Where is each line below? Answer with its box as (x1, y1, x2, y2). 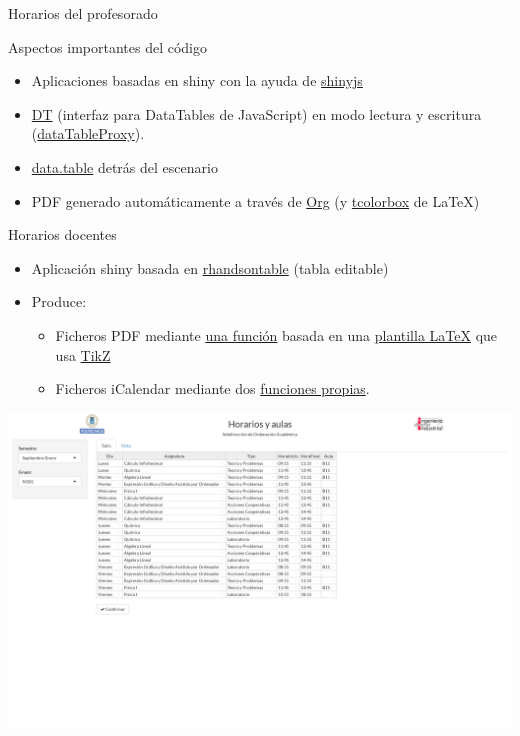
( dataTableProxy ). (31, 123, 145, 144)
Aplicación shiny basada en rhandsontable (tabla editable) (31, 257, 389, 278)
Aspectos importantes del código (8, 36, 207, 57)
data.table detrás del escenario (31, 156, 218, 177)
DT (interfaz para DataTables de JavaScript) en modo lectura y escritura (31, 103, 482, 124)
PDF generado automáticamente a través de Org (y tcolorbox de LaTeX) (31, 190, 480, 211)
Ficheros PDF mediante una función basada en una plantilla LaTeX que (55, 324, 498, 345)
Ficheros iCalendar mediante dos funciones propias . (55, 378, 370, 399)
